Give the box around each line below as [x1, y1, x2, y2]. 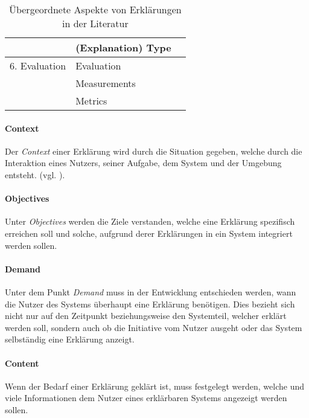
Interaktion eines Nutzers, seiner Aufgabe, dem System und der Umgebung [5, 156, 282, 169]
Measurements [75, 76, 136, 90]
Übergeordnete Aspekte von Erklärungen [8, 2, 182, 16]
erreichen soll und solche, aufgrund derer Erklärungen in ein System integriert [5, 227, 293, 239]
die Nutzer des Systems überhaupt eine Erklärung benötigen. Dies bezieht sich [5, 297, 295, 310]
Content [5, 356, 39, 369]
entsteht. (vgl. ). [5, 168, 65, 181]
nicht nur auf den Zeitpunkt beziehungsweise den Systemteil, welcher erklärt [5, 309, 287, 322]
